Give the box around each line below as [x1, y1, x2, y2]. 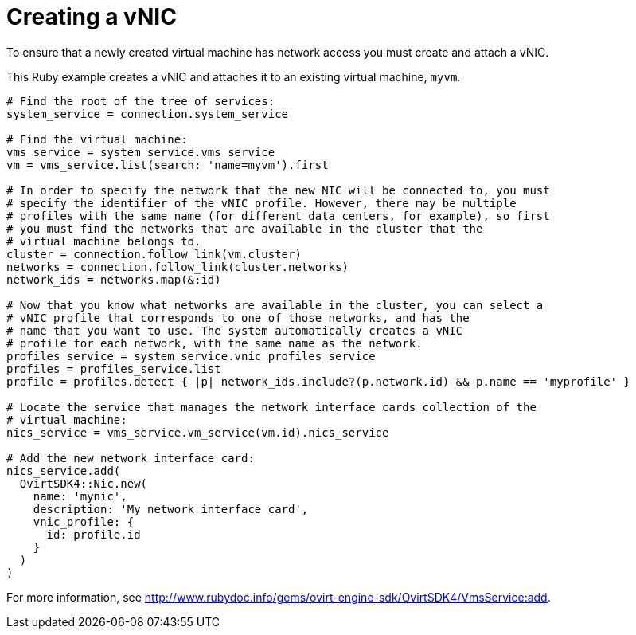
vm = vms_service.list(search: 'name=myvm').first [6, 158, 329, 171]
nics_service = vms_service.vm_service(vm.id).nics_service [6, 425, 389, 439]
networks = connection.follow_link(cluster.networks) [6, 260, 349, 273]
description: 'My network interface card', [33, 502, 309, 515]
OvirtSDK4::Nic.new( [19, 476, 148, 490]
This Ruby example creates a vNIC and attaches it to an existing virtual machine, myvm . [6, 69, 461, 84]
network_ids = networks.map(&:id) [6, 272, 221, 286]
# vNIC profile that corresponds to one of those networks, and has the [6, 311, 470, 324]
